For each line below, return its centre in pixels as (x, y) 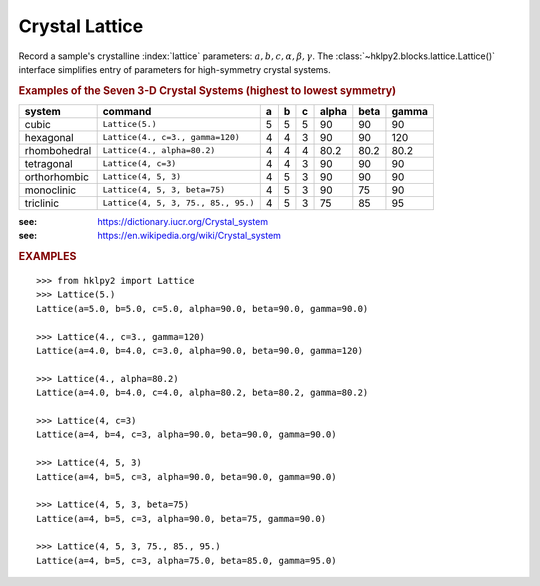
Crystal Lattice (81, 26)
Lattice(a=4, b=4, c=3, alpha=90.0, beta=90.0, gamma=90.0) (186, 434)
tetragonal (49, 163)
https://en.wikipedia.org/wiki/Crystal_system (189, 236)
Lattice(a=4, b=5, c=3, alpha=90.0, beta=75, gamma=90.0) (181, 518)
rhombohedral (58, 150)
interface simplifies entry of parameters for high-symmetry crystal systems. (174, 69)
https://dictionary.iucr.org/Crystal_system (183, 221)
